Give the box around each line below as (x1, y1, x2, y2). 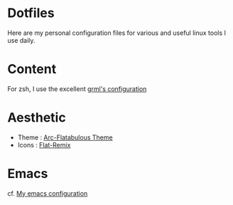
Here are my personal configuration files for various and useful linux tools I (7, 28, 226, 37)
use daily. (7, 36, 36, 44)
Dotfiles (7, 5, 55, 21)
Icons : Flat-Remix (17, 140, 71, 149)
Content (7, 61, 57, 78)
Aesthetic (7, 110, 66, 126)
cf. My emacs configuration (7, 189, 88, 197)
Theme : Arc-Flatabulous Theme (17, 133, 113, 142)
